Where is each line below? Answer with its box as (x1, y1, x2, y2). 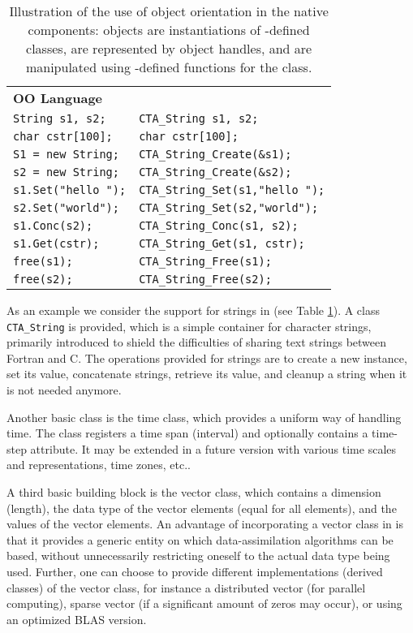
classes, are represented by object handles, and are (26, 39, 312, 58)
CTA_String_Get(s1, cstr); (139, 237, 305, 250)
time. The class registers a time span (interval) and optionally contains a (6, 424, 368, 441)
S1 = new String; (13, 148, 119, 161)
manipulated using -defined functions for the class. (25, 58, 312, 76)
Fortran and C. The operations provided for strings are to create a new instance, (6, 349, 407, 366)
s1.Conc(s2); (13, 219, 93, 232)
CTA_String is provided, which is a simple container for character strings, (6, 317, 372, 334)
